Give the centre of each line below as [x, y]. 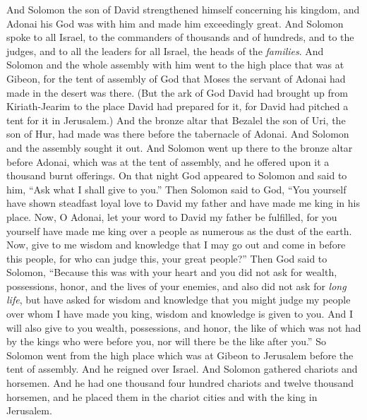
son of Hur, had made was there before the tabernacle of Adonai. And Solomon [178, 134]
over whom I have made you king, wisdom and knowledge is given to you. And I [180, 314]
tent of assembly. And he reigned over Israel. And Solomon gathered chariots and [182, 369]
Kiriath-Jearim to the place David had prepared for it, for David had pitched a [178, 106]
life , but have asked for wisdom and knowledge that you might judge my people [179, 300]
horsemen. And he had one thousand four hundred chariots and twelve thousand [180, 383]
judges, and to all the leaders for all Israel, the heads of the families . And [165, 50]
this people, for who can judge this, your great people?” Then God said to [167, 258]
